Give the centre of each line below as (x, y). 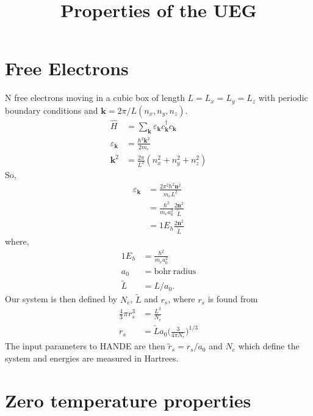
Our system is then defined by (61, 299)
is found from (233, 299)
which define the (269, 346)
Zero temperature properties (128, 400)
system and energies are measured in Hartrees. (92, 358)
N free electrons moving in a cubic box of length (95, 98)
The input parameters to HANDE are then (85, 346)
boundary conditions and (52, 110)
